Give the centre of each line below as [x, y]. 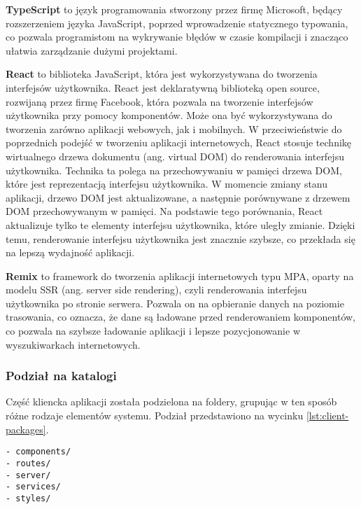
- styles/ [28, 498]
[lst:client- [327, 416]
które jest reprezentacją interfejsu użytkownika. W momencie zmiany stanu [167, 184]
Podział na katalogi [61, 376]
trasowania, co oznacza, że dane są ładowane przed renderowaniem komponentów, [181, 317]
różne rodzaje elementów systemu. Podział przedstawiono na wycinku [155, 416]
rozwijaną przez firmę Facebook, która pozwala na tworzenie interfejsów [160, 101]
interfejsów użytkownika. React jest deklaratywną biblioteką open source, [163, 87]
